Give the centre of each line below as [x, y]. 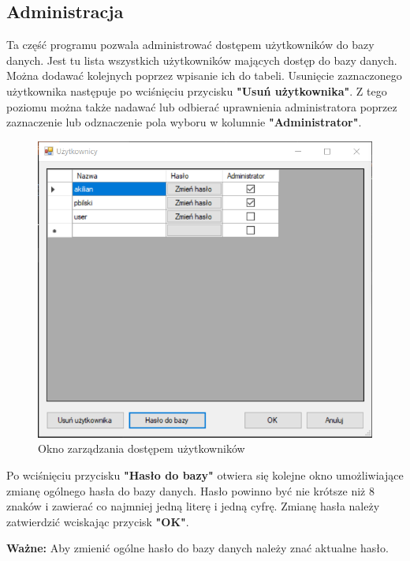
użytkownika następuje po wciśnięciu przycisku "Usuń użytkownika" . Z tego [197, 90]
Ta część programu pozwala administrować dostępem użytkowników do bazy [190, 45]
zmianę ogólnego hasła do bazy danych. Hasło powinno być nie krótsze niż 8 [190, 490]
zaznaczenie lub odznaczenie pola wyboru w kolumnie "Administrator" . [184, 122]
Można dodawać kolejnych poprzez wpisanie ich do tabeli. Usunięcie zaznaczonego [204, 75]
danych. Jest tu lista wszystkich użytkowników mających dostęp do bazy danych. [202, 60]
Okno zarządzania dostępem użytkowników [142, 448]
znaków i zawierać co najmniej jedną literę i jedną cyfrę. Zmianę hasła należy [193, 506]
